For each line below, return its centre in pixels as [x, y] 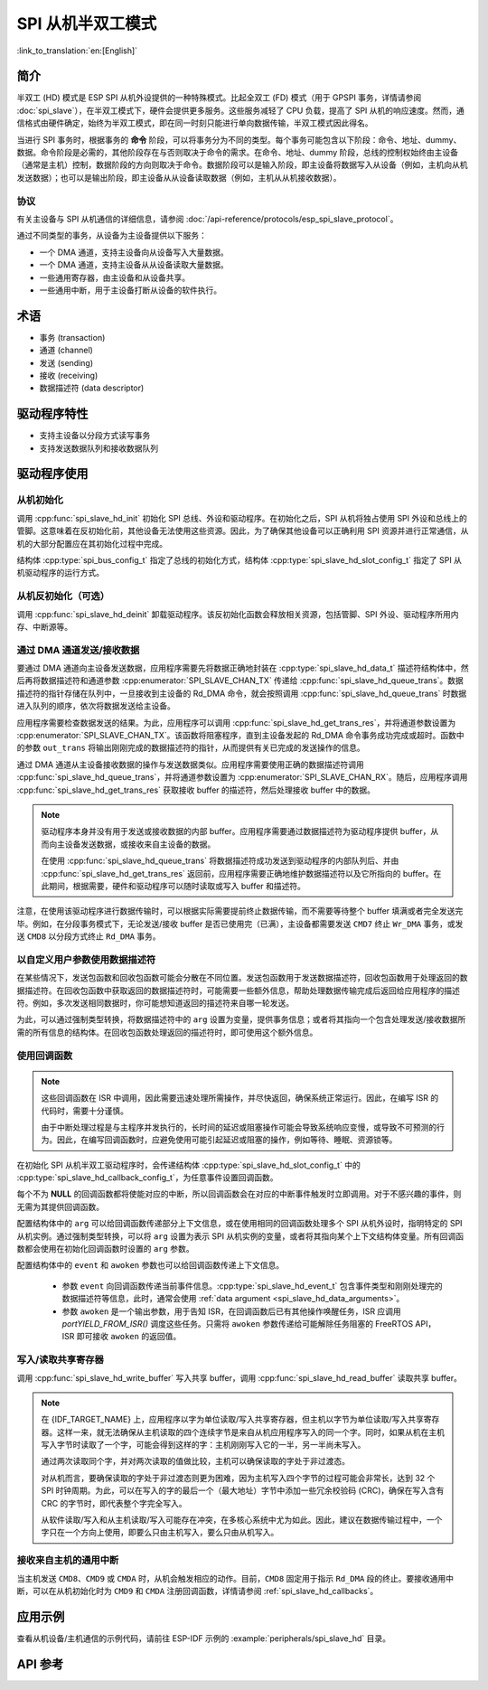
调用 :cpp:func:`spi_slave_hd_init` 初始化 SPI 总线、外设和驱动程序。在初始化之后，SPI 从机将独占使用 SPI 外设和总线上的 [242, 518]
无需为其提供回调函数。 [60, 1206]
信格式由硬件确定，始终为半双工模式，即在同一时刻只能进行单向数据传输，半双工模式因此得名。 [195, 123]
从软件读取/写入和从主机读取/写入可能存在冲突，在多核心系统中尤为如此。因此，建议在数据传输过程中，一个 [242, 1520]
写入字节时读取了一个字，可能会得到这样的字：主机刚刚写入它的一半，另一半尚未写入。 [203, 1445]
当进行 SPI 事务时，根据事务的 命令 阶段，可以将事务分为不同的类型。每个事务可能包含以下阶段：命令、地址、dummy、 [239, 139]
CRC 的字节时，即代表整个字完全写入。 [114, 1503]
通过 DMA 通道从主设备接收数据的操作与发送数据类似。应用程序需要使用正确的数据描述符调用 [191, 765]
